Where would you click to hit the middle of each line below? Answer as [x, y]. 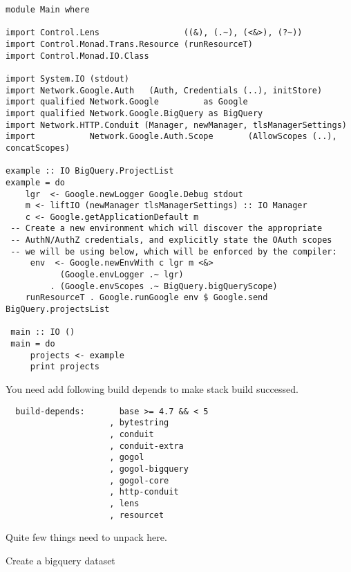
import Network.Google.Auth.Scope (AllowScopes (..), [171, 137]
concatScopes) [38, 148]
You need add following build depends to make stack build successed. [152, 389]
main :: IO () [43, 332]
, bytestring [139, 423]
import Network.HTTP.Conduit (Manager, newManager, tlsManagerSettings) [176, 125]
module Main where [48, 10]
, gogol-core [139, 480]
